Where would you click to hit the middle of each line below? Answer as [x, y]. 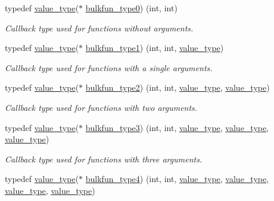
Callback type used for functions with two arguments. [101, 107]
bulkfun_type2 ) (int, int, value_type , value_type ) [178, 87]
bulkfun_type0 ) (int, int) [131, 8]
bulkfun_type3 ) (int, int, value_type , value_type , [177, 127]
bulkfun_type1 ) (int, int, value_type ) [155, 48]
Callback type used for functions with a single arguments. [109, 67]
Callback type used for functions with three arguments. [104, 159]
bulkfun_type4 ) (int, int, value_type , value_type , [177, 179]
